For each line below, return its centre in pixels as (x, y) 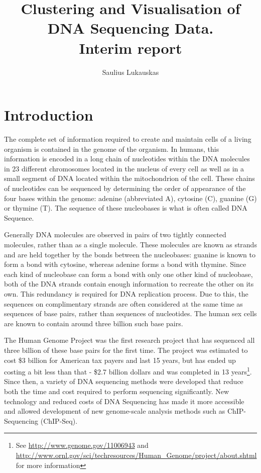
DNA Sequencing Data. (130, 28)
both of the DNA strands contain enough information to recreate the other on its (129, 284)
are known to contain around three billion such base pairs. (94, 323)
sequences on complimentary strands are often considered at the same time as (123, 303)
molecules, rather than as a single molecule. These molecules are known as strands (130, 244)
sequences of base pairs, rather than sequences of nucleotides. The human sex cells (130, 313)
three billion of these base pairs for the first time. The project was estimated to (126, 350)
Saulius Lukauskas (130, 72)
